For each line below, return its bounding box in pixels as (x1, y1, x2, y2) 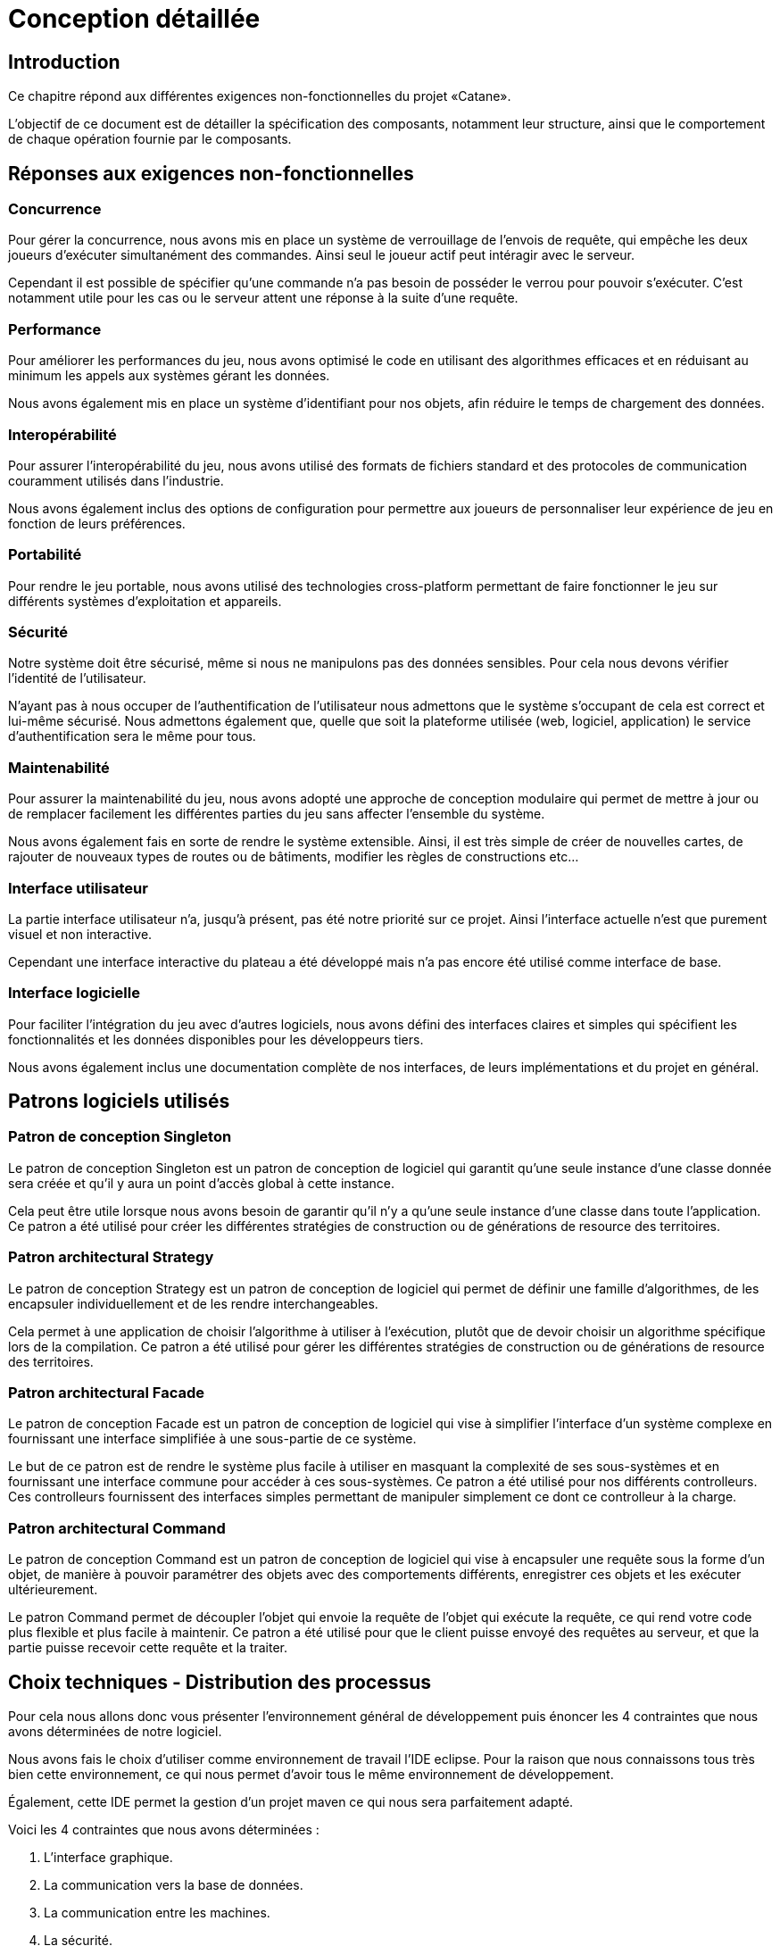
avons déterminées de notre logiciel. (8, 1723, 222, 1739)
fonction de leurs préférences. (8, 515, 186, 531)
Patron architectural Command (8, 1518, 226, 1537)
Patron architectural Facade (8, 1383, 205, 1401)
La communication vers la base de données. (44, 1876, 303, 1892)
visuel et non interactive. (8, 926, 153, 942)
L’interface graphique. (44, 1849, 173, 1865)
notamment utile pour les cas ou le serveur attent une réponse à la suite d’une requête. (8, 290, 519, 306)
